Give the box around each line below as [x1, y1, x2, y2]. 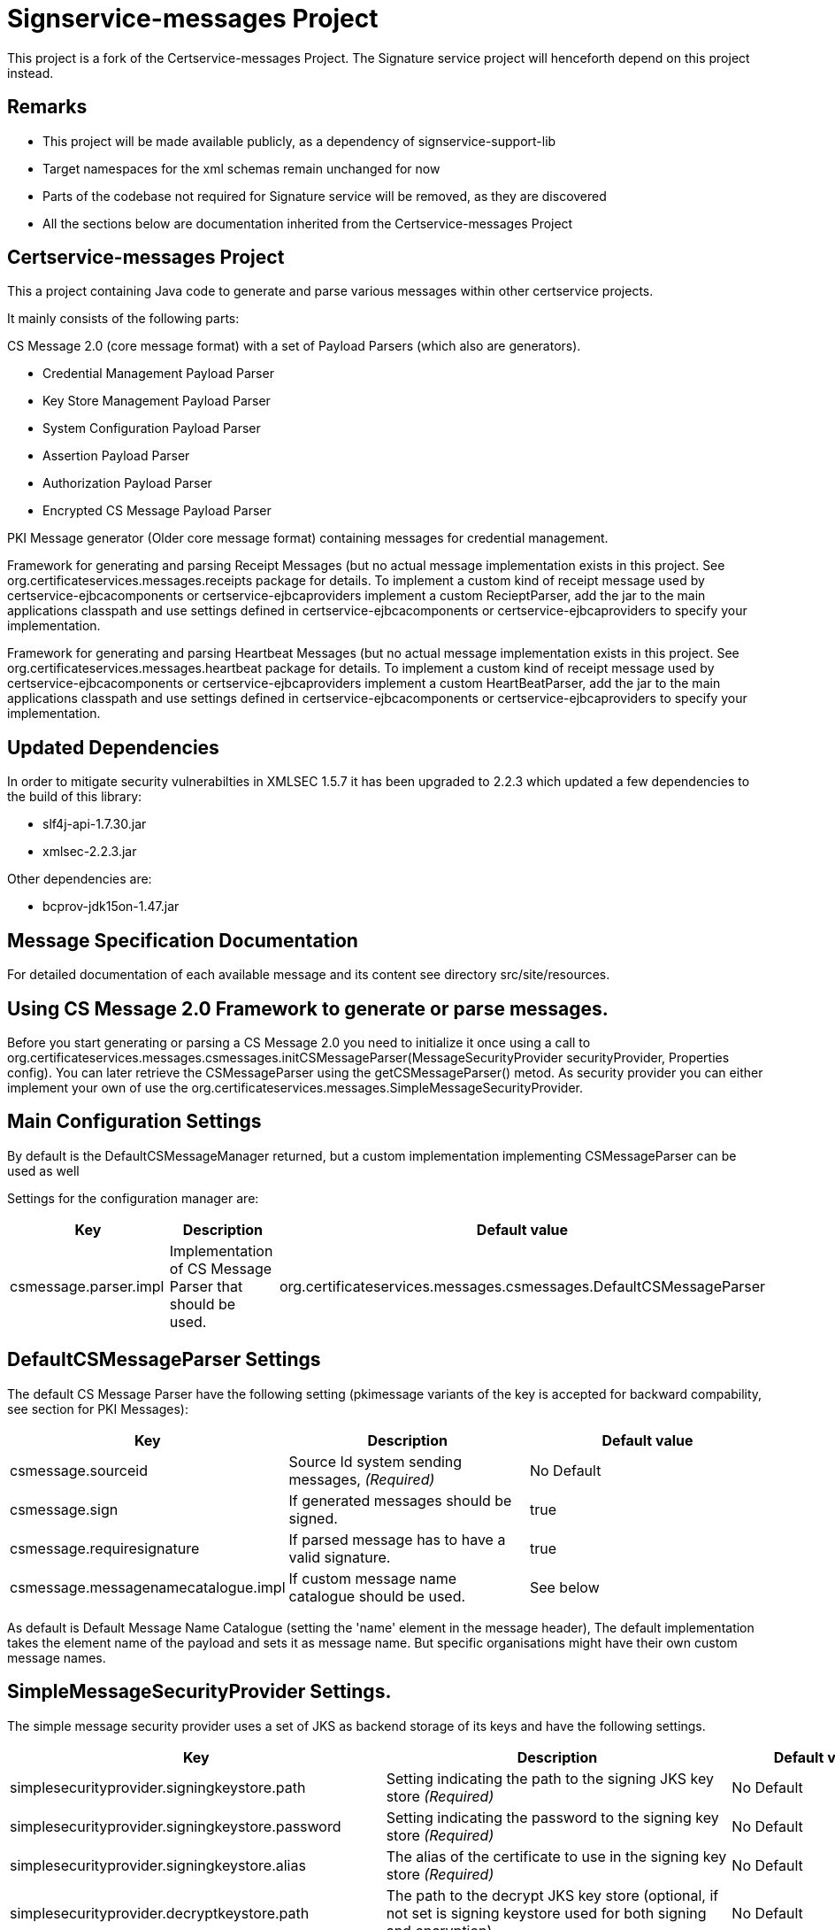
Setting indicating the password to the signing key [386, 1808, 719, 1826]
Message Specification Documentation [7, 929, 358, 952]
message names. [7, 1649, 106, 1665]
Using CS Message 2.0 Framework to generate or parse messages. [7, 997, 609, 1020]
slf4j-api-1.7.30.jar [42, 816, 147, 832]
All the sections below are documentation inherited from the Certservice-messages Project [42, 215, 573, 231]
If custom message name [288, 1569, 457, 1587]
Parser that [169, 1277, 243, 1295]
